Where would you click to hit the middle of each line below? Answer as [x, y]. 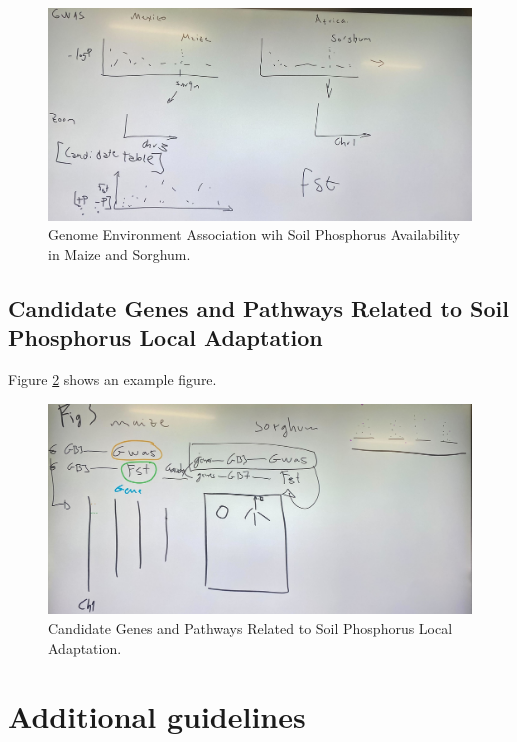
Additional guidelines [157, 716]
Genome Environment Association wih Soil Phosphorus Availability [254, 234]
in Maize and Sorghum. [119, 253]
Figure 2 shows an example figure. [112, 378]
